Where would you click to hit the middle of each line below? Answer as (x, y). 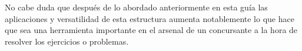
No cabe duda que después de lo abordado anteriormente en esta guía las (136, 7)
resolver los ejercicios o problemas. (67, 41)
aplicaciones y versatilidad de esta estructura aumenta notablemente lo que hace (150, 18)
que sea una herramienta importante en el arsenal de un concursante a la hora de (151, 30)
